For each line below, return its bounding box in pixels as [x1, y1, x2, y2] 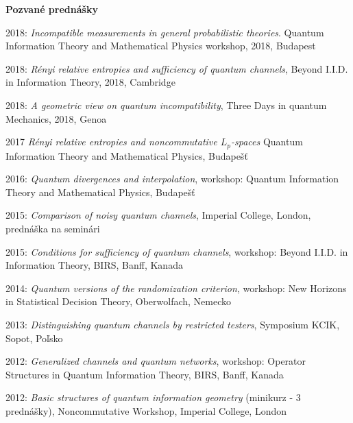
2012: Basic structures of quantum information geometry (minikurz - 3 [5, 390, 301, 404]
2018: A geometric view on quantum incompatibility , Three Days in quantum [5, 97, 327, 112]
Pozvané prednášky [5, 2, 98, 16]
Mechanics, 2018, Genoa [5, 111, 107, 125]
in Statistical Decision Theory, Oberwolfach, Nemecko [5, 294, 232, 309]
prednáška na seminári [5, 221, 100, 235]
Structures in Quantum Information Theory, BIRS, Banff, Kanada [5, 367, 284, 381]
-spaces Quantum [231, 134, 303, 149]
